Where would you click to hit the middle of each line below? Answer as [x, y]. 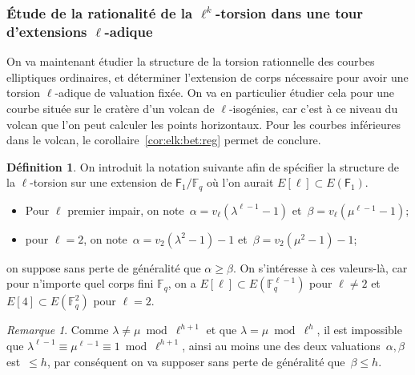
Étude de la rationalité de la [100, 12]
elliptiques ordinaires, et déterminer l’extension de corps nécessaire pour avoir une [207, 77]
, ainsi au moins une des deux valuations [281, 345]
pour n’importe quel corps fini [80, 283]
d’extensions [47, 31]
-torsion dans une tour [290, 12]
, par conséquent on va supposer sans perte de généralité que [196, 361]
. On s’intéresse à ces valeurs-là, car [320, 267]
